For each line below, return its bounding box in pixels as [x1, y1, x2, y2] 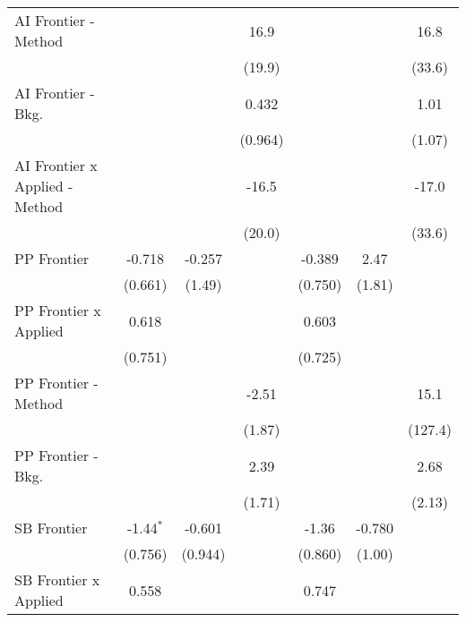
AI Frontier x [14, 155, 98, 175]
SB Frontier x [14, 569, 100, 590]
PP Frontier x [14, 300, 101, 320]
